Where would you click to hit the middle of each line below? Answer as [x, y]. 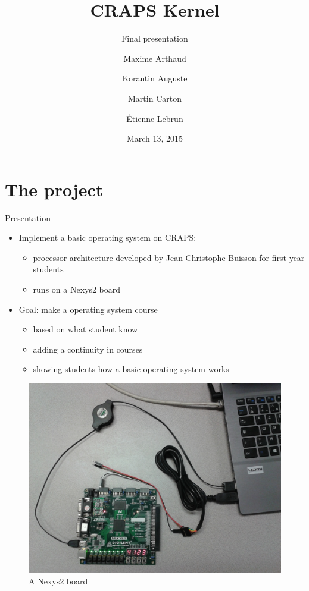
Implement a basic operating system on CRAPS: [107, 238]
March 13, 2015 [155, 138]
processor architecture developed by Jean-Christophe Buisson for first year [169, 257]
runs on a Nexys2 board [77, 289]
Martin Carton [155, 98]
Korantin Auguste [155, 78]
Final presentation [155, 38]
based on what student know [85, 329]
